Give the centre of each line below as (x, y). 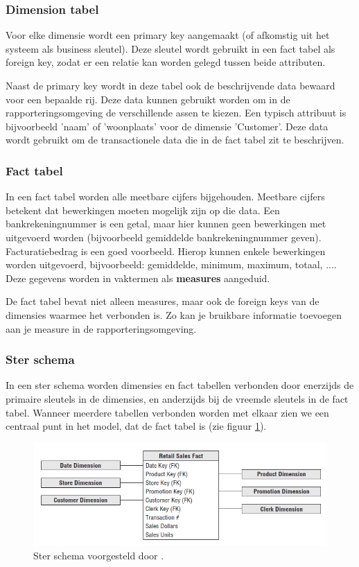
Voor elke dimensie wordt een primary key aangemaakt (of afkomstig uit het (168, 35)
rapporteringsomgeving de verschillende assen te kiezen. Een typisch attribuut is (176, 113)
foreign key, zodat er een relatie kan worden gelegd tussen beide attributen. (166, 62)
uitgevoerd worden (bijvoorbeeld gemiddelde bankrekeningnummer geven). (164, 237)
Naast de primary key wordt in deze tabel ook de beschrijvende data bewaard (170, 85)
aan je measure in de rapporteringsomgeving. (101, 328)
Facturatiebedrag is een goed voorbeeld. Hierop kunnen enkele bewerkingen (166, 251)
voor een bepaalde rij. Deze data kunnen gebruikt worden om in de (148, 99)
